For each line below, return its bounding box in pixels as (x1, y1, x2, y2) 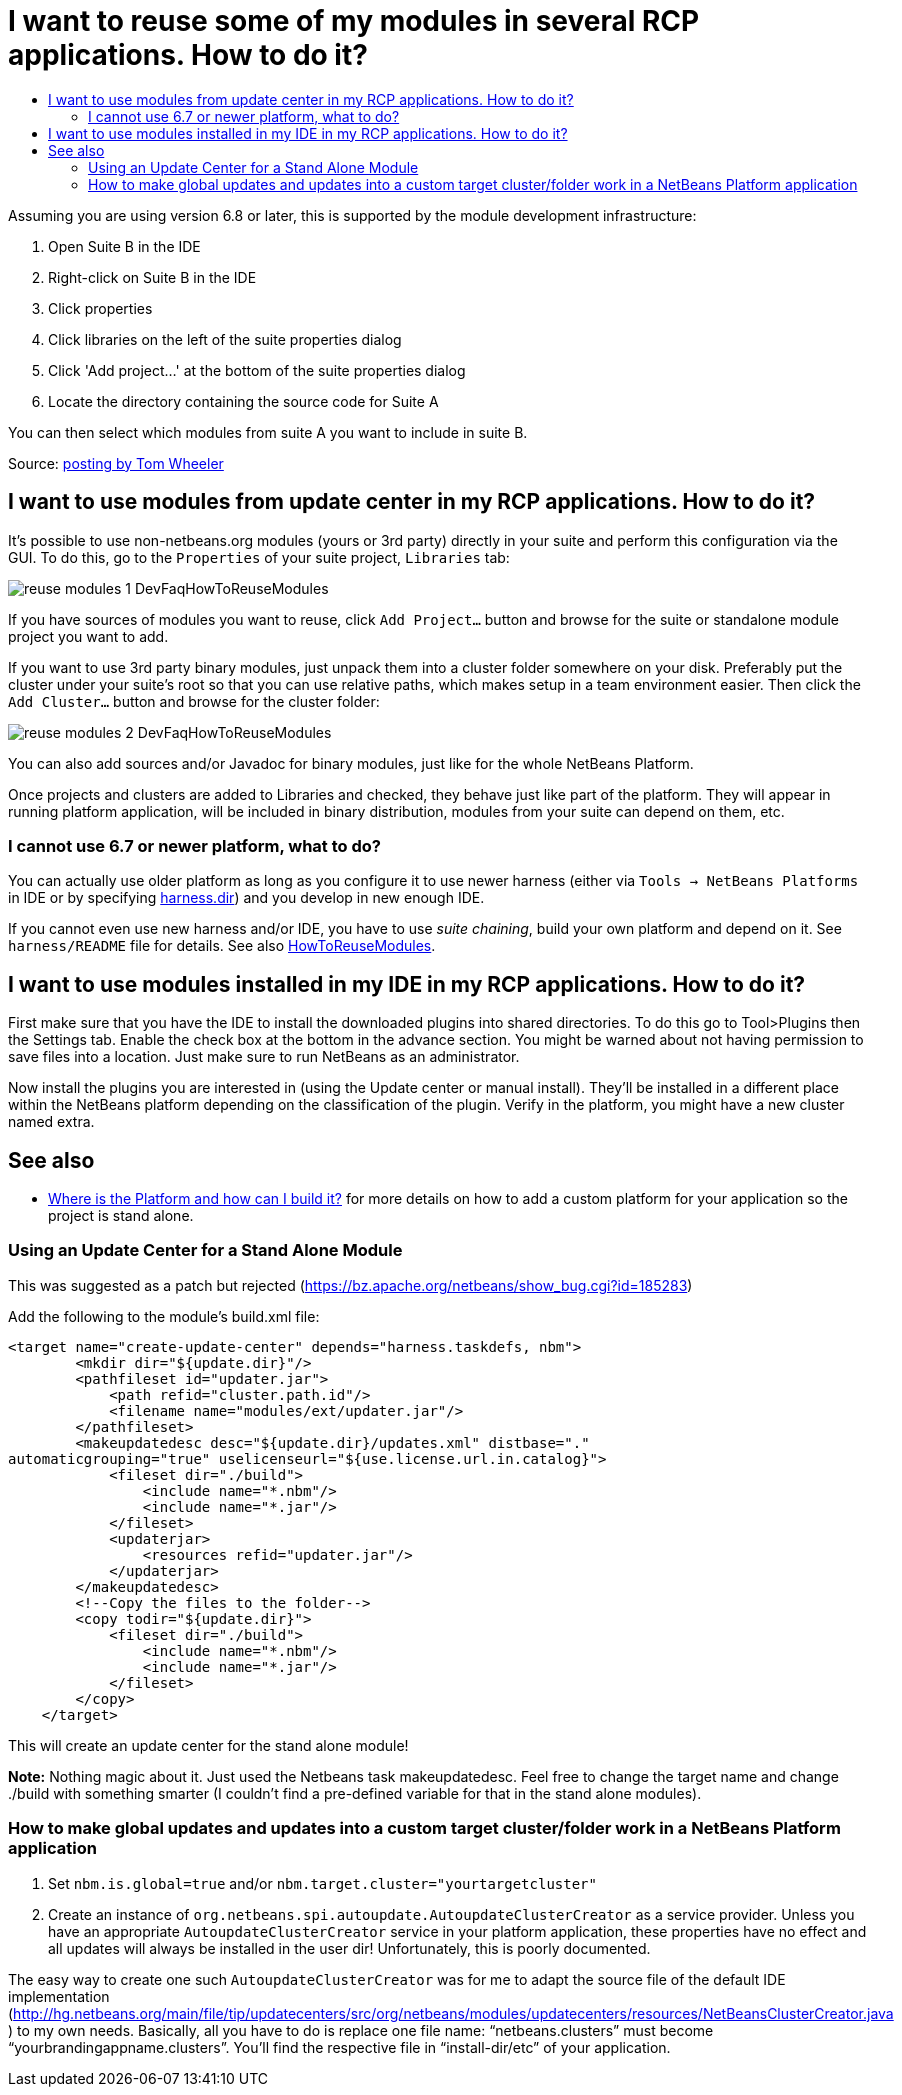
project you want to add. (8, 627, 169, 645)
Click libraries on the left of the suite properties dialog (48, 330, 402, 348)
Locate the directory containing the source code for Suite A (48, 392, 439, 410)
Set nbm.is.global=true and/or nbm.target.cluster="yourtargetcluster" (48, 1874, 597, 1892)
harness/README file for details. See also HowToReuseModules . (8, 937, 436, 955)
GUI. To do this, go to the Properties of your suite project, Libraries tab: (8, 548, 510, 566)
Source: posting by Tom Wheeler (8, 454, 224, 472)
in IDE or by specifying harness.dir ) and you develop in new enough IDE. (8, 889, 485, 907)
